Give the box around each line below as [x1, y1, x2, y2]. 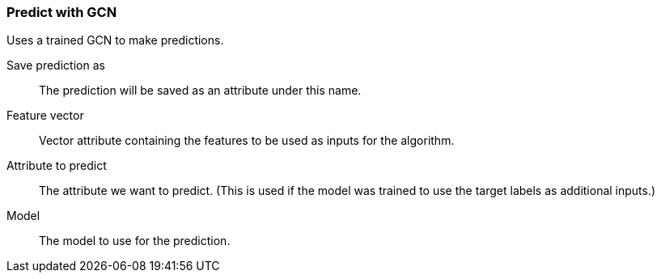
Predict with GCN [6, 4, 117, 20]
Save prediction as [6, 58, 105, 73]
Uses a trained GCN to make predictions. [6, 33, 224, 48]
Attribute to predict [6, 159, 107, 173]
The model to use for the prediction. [39, 234, 231, 248]
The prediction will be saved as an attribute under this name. [39, 83, 362, 98]
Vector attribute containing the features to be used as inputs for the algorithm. [39, 133, 455, 148]
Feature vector [6, 108, 84, 123]
